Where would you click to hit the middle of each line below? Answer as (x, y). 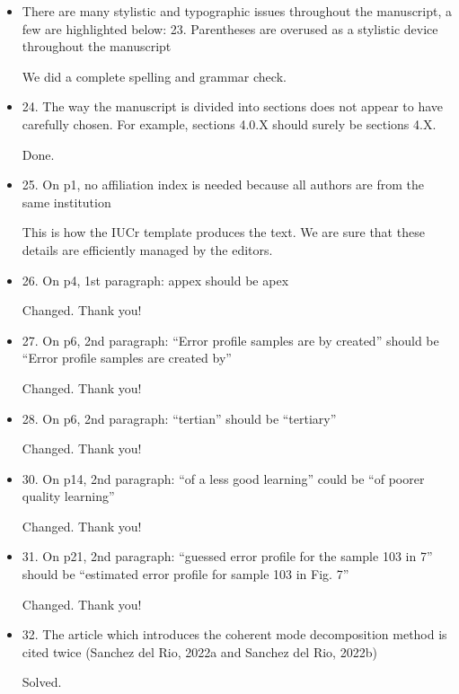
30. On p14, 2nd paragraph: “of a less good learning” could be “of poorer (223, 478)
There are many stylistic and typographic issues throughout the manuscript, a (237, 11)
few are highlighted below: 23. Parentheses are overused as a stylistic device (230, 28)
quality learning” (68, 496)
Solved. (42, 682)
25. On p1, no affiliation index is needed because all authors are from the (223, 184)
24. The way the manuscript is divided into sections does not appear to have (233, 106)
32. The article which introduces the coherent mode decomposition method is (234, 634)
